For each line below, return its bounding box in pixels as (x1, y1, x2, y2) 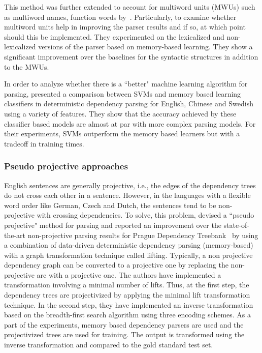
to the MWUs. (4, 61, 49, 72)
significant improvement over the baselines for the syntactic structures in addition (4, 51, 258, 62)
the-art (4, 229, 26, 240)
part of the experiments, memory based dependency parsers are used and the (4, 319, 244, 330)
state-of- (223, 219, 249, 230)
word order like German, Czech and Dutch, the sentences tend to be (4, 199, 216, 210)
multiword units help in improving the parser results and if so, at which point (4, 21, 246, 32)
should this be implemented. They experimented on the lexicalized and (4, 31, 224, 42)
